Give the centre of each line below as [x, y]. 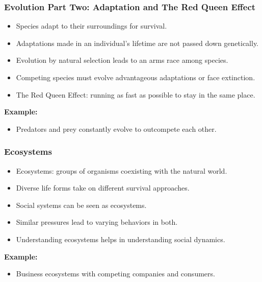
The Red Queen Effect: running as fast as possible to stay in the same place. [136, 94]
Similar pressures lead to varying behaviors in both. [97, 222]
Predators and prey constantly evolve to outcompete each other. [116, 128]
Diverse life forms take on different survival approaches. [103, 188]
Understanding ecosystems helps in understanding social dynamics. [121, 239]
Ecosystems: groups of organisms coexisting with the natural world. [122, 170]
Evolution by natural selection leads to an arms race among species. [122, 60]
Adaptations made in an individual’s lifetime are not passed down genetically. [137, 43]
